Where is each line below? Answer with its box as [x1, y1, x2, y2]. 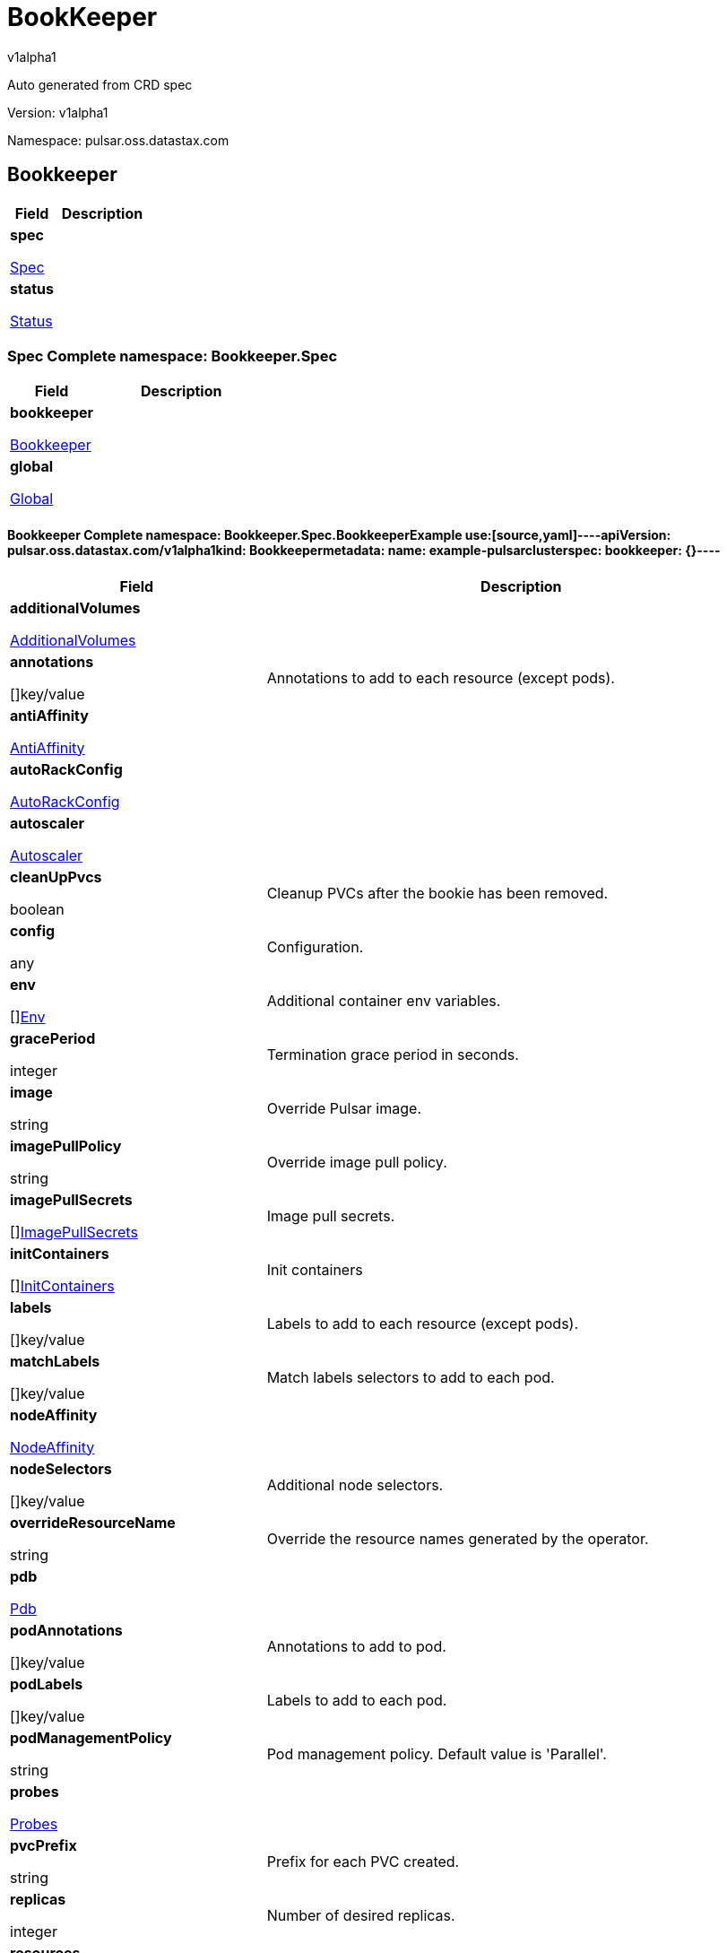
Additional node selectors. [266, 1475, 444, 1494]
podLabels [10, 1674, 83, 1693]
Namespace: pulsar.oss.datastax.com [7, 132, 229, 148]
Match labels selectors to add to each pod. [266, 1367, 555, 1386]
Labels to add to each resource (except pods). [266, 1314, 579, 1332]
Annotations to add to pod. [266, 1636, 446, 1655]
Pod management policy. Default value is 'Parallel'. [266, 1744, 607, 1763]
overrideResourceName [10, 1513, 176, 1532]
